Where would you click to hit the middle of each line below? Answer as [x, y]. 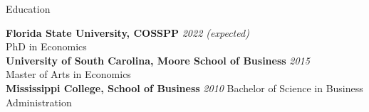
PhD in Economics [46, 46]
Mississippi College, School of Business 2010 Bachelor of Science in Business [184, 88]
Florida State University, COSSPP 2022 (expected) [128, 32]
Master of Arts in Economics [68, 74]
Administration [39, 102]
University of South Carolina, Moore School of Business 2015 [158, 60]
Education [28, 9]
